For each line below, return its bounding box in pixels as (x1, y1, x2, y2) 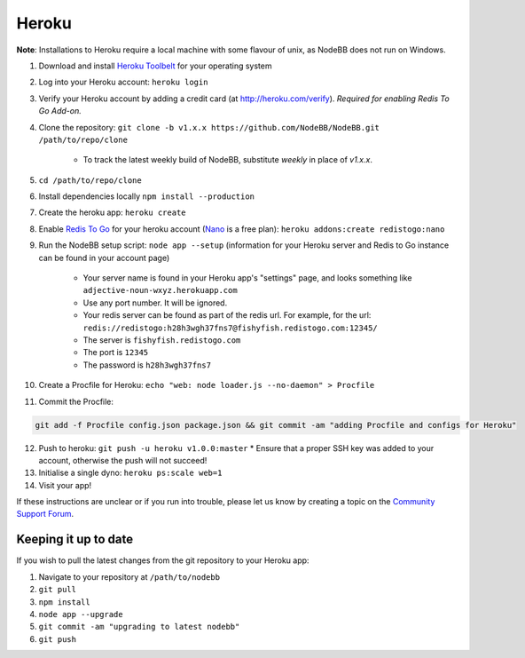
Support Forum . (16, 509, 74, 519)
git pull (38, 584, 77, 595)
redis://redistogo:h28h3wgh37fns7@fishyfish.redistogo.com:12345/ (82, 322, 379, 333)
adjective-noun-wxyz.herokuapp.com (82, 285, 239, 296)
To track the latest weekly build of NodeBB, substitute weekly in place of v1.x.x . (82, 155, 372, 165)
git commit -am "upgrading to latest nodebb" (38, 622, 240, 632)
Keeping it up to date (16, 532, 133, 547)
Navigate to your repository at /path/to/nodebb (38, 571, 221, 582)
